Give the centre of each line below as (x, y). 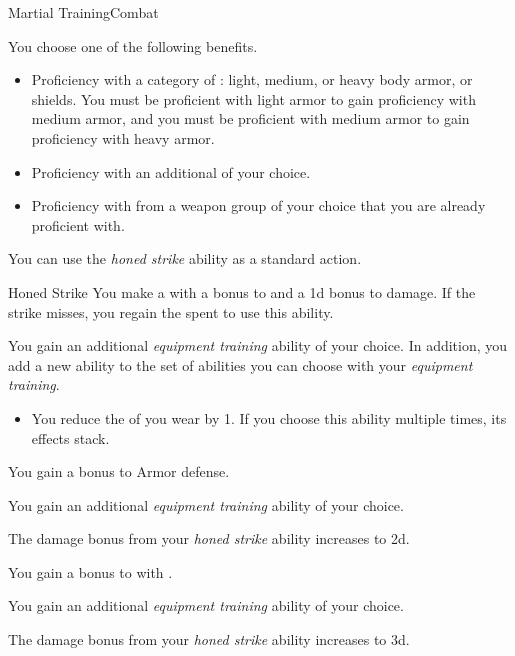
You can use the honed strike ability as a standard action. (185, 258)
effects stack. (70, 437)
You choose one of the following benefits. (133, 45)
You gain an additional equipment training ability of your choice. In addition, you (258, 345)
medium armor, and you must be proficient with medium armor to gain (250, 118)
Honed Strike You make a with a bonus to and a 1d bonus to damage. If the (242, 291)
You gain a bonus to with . (90, 571)
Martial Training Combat (83, 12)
